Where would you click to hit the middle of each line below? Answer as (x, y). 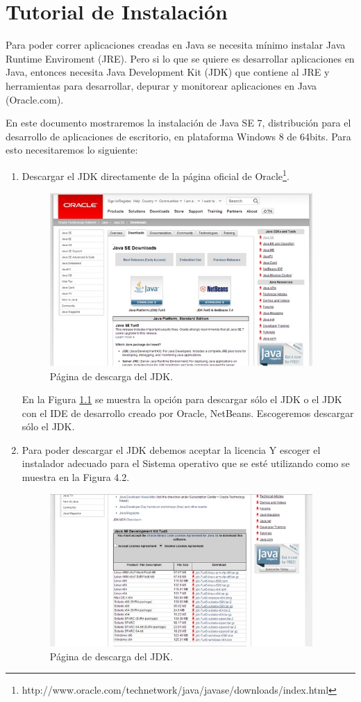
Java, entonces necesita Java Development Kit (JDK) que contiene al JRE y (168, 72)
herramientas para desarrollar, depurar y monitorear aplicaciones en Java (161, 85)
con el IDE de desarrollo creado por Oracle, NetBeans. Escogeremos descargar (188, 413)
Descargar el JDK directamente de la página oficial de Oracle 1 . (156, 174)
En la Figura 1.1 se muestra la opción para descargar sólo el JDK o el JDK (182, 399)
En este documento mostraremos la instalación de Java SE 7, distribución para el (178, 123)
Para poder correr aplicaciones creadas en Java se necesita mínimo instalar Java (176, 45)
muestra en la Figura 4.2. (76, 477)
